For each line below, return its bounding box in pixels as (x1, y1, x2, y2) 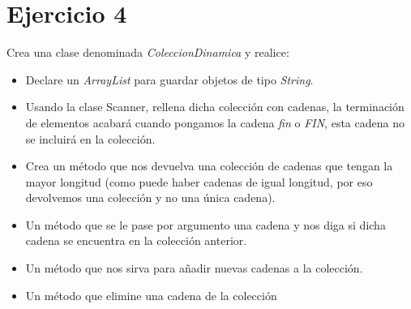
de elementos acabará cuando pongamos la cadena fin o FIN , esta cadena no (25, 114, 405, 131)
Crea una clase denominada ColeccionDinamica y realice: (6, 44, 289, 61)
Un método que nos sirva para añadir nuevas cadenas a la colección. (25, 260, 363, 277)
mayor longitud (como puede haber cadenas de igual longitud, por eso (25, 173, 373, 190)
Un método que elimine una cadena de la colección (25, 286, 277, 303)
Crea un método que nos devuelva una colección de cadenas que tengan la (25, 157, 393, 174)
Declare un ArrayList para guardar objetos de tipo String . (25, 71, 314, 88)
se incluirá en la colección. (25, 130, 156, 147)
